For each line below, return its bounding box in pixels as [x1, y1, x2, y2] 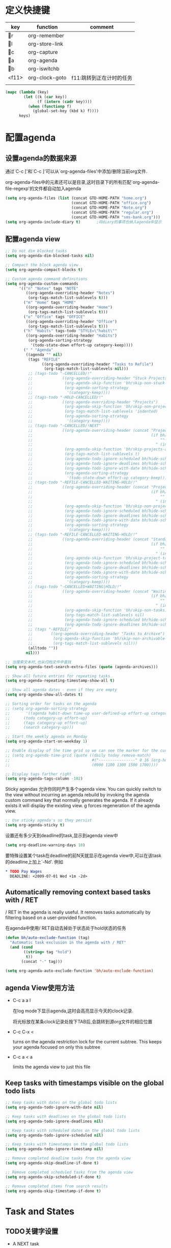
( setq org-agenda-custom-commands [5, 281, 79, 286]
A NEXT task [12, 1241, 39, 1247]
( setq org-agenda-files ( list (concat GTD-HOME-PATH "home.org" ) [5, 196, 147, 201]
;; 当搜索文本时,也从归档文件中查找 [5, 659, 71, 664]
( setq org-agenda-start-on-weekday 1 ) [5, 739, 88, 744]
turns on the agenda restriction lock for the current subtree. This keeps [12, 1039, 162, 1045]
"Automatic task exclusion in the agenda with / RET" [10, 940, 126, 945]
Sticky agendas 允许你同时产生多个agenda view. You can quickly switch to [5, 786, 162, 792]
